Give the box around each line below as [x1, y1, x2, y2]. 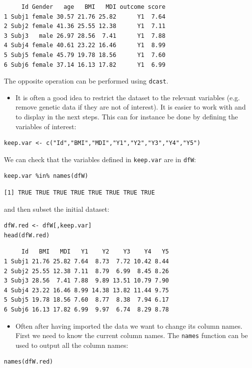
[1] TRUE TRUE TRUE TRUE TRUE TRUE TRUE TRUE [4, 189, 155, 197]
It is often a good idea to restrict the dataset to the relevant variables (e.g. [15, 92, 240, 102]
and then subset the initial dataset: [4, 203, 109, 214]
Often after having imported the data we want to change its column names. [15, 320, 243, 331]
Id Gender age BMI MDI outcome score [21, 3, 166, 10]
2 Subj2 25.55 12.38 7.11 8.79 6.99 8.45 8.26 [4, 267, 169, 275]
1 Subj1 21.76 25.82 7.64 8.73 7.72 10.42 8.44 [4, 258, 169, 265]
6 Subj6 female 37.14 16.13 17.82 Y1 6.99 [4, 61, 166, 68]
